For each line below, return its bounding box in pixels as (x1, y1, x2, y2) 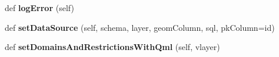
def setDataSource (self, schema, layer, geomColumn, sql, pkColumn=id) (5, 21, 275, 33)
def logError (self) (5, 2, 74, 13)
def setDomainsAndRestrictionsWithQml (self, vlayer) (5, 41, 220, 53)
